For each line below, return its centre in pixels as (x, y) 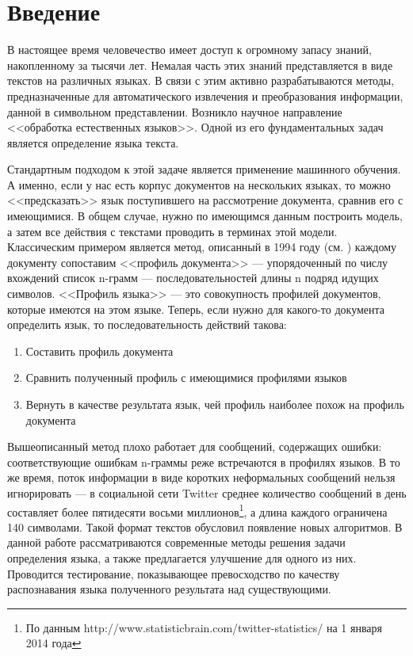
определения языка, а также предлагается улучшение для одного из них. (182, 558)
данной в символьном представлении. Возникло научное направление (175, 111)
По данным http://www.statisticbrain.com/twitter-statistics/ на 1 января (204, 627)
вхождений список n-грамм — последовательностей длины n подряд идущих (193, 278)
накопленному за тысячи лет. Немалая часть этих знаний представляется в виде (200, 65)
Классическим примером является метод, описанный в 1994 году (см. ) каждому (202, 247)
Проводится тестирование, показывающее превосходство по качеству (174, 573)
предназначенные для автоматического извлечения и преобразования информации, (205, 95)
